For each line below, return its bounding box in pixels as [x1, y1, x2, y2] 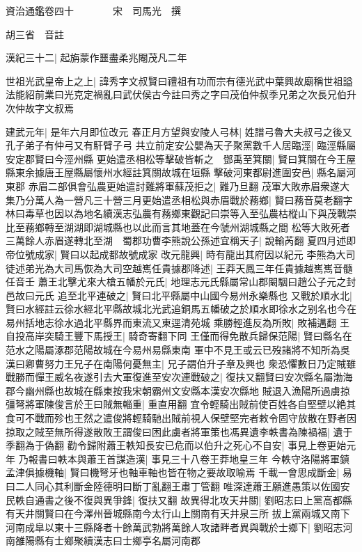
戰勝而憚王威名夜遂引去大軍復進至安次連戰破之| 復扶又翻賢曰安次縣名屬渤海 [6, 370, 353, 384]
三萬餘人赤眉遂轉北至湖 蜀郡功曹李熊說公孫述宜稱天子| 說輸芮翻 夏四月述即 [6, 233, 356, 248]
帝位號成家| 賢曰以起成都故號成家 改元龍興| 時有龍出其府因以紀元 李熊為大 [6, 246, 346, 261]
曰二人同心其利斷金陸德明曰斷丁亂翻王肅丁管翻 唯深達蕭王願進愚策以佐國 [6, 479, 340, 493]
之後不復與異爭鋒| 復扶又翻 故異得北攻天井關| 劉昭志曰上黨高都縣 [54, 492, 352, 507]
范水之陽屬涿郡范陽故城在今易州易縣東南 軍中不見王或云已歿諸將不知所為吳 [6, 342, 350, 357]
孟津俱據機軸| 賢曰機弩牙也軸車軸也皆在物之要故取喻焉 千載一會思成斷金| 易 [6, 465, 352, 480]
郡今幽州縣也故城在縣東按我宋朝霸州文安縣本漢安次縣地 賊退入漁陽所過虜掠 [6, 383, 350, 397]
